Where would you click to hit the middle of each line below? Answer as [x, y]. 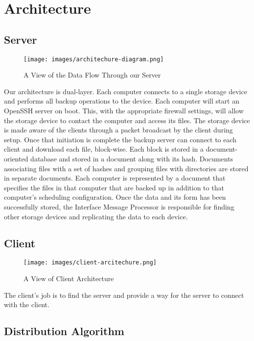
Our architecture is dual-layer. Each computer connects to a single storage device [126, 91]
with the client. [27, 304]
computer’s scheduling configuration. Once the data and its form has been [115, 197]
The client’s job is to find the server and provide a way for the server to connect [124, 295]
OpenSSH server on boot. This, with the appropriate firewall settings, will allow [124, 111]
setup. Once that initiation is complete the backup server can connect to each [120, 139]
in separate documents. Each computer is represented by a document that [115, 178]
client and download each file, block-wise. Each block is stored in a [104, 149]
